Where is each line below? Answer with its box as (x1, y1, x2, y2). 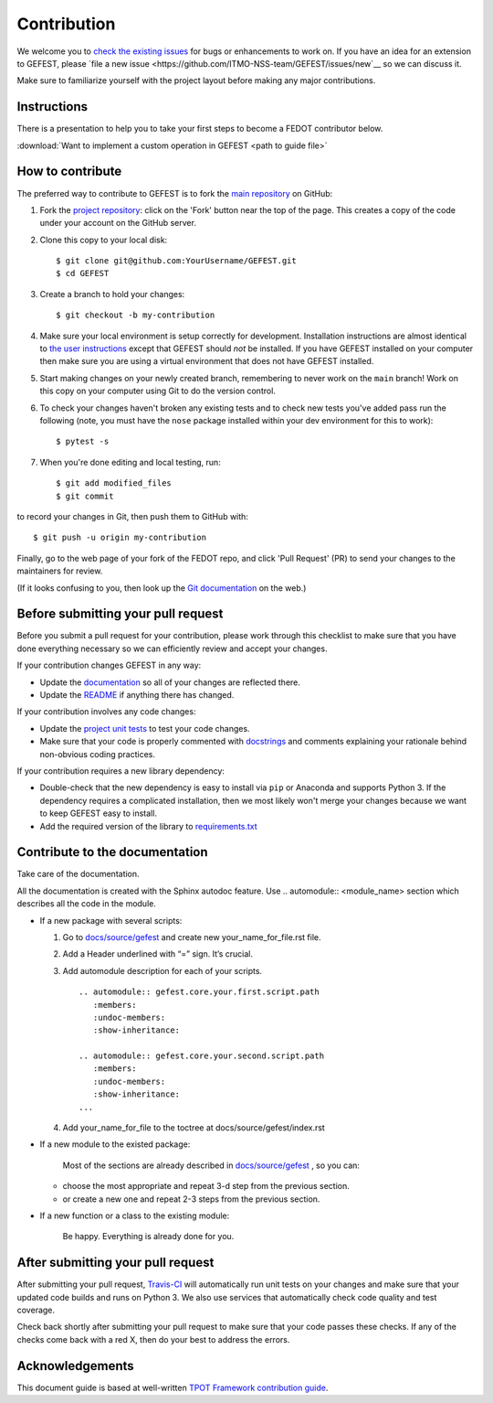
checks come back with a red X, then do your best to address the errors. (16, 1333, 290, 1344)
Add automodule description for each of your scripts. (62, 965, 263, 976)
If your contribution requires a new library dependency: (16, 765, 226, 776)
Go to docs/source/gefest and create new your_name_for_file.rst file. (62, 931, 321, 942)
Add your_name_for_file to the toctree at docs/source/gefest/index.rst (62, 1122, 326, 1133)
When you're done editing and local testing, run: (39, 456, 221, 467)
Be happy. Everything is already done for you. (62, 1231, 235, 1242)
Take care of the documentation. (16, 869, 141, 880)
